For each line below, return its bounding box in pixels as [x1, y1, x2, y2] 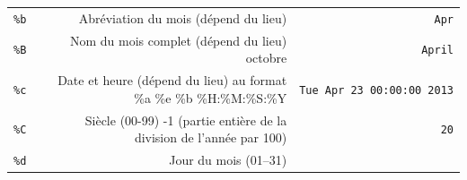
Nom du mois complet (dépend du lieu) [69, 30, 287, 49]
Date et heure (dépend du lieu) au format [57, 71, 287, 90]
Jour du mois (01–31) [169, 150, 287, 168]
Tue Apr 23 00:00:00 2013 [299, 83, 454, 97]
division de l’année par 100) [134, 128, 287, 147]
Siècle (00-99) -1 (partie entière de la [84, 110, 287, 129]
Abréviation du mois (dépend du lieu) [78, 8, 287, 27]
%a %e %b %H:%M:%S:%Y [134, 88, 287, 107]
